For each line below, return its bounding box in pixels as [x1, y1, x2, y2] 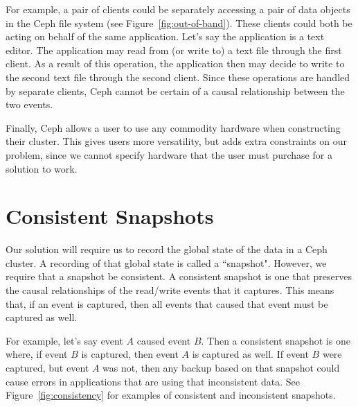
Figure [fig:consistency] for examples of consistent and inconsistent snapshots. [6, 388, 336, 402]
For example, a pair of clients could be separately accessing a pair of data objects [6, 2, 350, 16]
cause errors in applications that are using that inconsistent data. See [6, 374, 300, 388]
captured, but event [6, 361, 89, 374]
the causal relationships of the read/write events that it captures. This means [6, 283, 334, 297]
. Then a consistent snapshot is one [201, 333, 350, 347]
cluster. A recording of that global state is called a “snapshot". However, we [6, 255, 327, 270]
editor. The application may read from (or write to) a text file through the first [6, 42, 342, 57]
